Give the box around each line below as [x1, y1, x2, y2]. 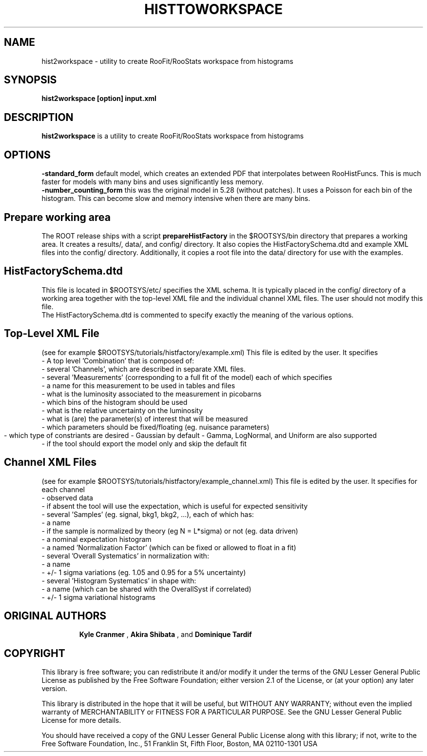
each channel [41, 485, 85, 494]
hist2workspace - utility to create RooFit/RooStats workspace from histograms [41, 57, 293, 65]
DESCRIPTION [4, 111, 74, 123]
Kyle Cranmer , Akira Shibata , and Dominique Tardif [79, 630, 252, 639]
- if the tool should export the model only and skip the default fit [41, 439, 247, 448]
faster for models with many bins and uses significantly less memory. [41, 178, 264, 186]
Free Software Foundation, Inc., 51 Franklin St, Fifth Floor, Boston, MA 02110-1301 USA [41, 739, 318, 748]
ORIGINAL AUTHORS [4, 609, 107, 622]
